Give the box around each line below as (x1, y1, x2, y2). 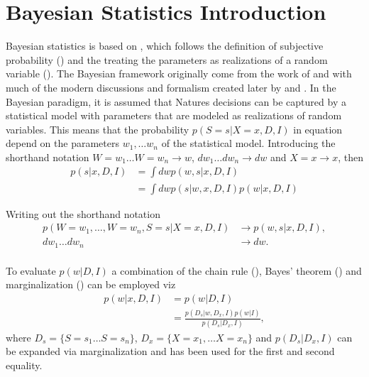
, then (338, 149, 363, 164)
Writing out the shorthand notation (6, 206, 160, 221)
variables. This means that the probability (6, 121, 189, 136)
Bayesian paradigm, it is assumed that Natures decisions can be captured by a (6, 94, 346, 109)
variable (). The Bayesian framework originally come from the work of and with (6, 66, 352, 81)
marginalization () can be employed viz (6, 277, 176, 292)
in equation (293, 121, 343, 136)
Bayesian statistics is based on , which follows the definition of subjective (6, 38, 324, 53)
